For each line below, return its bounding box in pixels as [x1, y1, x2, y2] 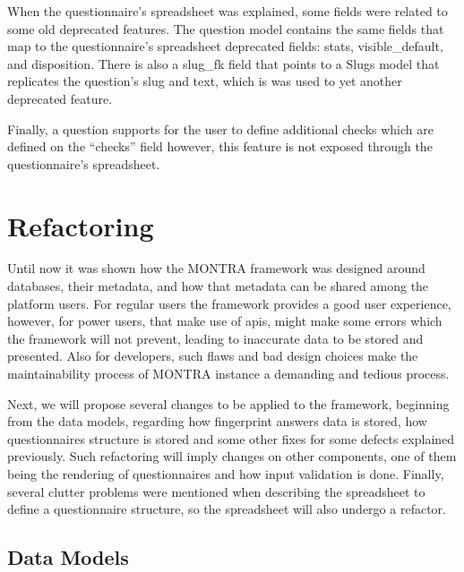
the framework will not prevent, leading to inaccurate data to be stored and [7, 329, 424, 347]
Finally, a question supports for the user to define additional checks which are [7, 119, 434, 138]
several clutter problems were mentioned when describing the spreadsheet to [7, 482, 425, 500]
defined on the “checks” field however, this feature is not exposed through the [7, 137, 433, 156]
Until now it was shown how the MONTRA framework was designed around [7, 259, 425, 277]
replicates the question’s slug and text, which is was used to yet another [7, 72, 402, 90]
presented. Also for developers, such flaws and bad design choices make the [7, 346, 418, 365]
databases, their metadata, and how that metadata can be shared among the [7, 277, 429, 295]
